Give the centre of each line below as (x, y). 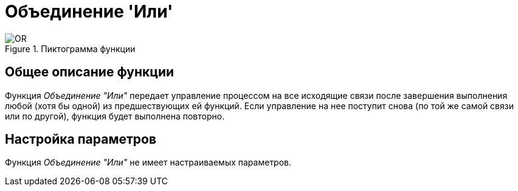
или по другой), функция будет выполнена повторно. (115, 116)
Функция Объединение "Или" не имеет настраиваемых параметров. (148, 163)
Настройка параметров (81, 139)
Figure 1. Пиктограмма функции (70, 49)
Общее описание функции (90, 72)
